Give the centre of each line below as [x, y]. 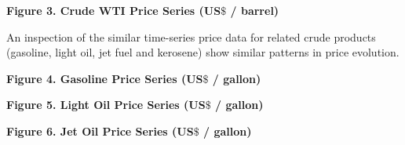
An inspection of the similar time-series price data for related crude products [191, 36]
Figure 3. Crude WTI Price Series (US [114, 10]
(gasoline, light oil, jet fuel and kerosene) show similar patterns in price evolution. [203, 52]
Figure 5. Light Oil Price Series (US [106, 105]
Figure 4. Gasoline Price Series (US [105, 78]
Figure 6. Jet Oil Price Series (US [100, 130]
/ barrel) [255, 10]
